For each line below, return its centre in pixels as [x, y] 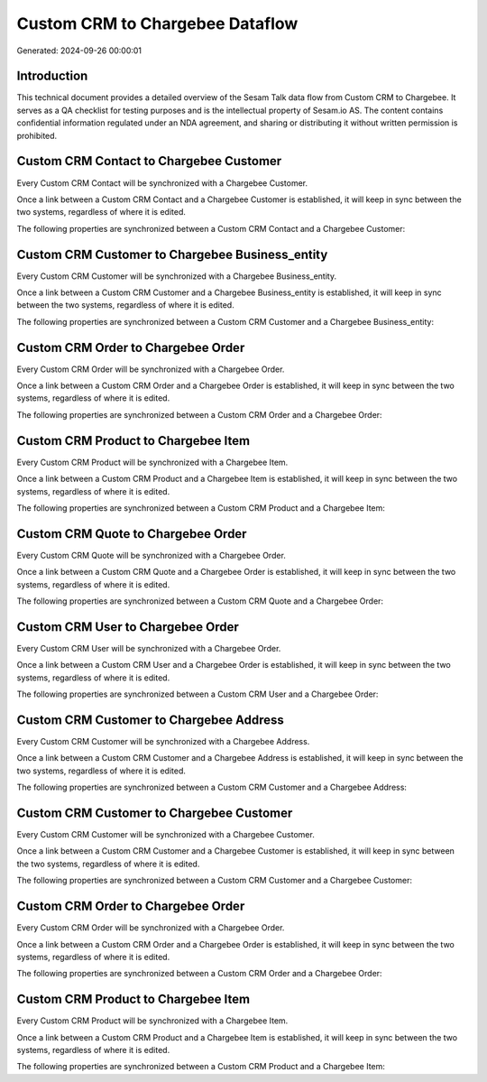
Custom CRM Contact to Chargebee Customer [149, 161]
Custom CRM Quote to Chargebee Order [132, 534]
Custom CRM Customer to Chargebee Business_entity [172, 254]
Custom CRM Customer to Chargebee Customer [155, 813]
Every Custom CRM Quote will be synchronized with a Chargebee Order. [151, 555]
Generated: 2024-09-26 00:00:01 [79, 51]
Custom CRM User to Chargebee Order [128, 627]
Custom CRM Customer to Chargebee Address [150, 720]
